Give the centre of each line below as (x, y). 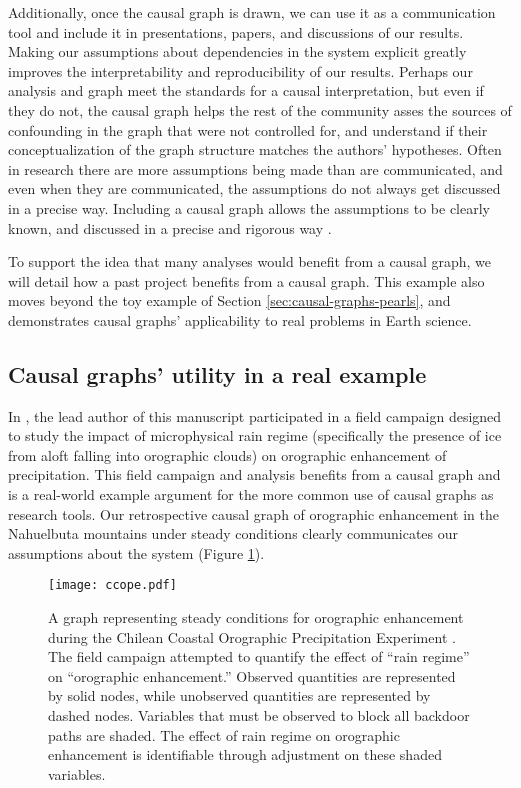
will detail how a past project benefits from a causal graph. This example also (246, 280)
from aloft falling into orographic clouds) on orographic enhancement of (227, 454)
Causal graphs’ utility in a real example (217, 373)
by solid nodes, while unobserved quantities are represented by (239, 695)
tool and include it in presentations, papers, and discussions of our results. (236, 31)
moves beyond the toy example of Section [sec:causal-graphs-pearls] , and (229, 300)
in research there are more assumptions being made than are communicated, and (255, 168)
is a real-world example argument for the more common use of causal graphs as (251, 494)
